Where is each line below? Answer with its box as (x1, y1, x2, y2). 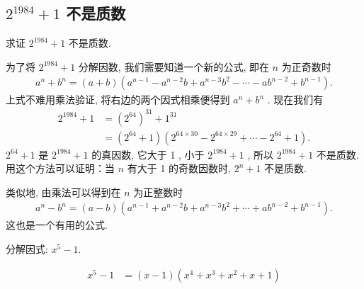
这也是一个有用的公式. (6, 217, 108, 232)
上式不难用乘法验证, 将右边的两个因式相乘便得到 (6, 92, 230, 107)
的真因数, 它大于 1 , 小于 (91, 147, 205, 161)
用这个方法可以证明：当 (6, 161, 115, 176)
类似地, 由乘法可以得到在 (6, 184, 121, 199)
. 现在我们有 (267, 92, 324, 107)
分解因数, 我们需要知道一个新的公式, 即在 (78, 59, 269, 74)
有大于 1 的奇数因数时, (127, 161, 231, 176)
